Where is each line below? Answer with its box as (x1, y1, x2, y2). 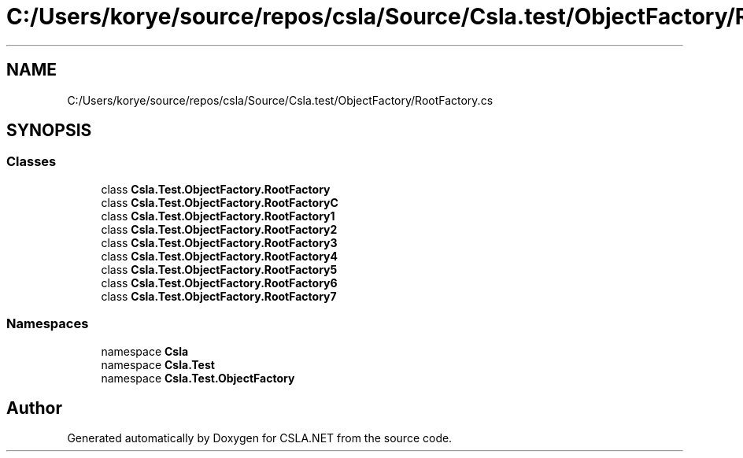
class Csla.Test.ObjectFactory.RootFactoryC (101, 195, 338, 209)
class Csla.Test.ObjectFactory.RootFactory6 (101, 275, 338, 290)
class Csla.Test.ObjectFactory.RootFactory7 (101, 289, 337, 303)
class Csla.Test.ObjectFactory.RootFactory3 (101, 235, 338, 249)
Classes (6, 153, 57, 170)
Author (6, 397, 62, 418)
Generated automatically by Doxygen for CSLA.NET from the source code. (67, 431, 453, 445)
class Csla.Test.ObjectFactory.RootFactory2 (101, 222, 338, 236)
